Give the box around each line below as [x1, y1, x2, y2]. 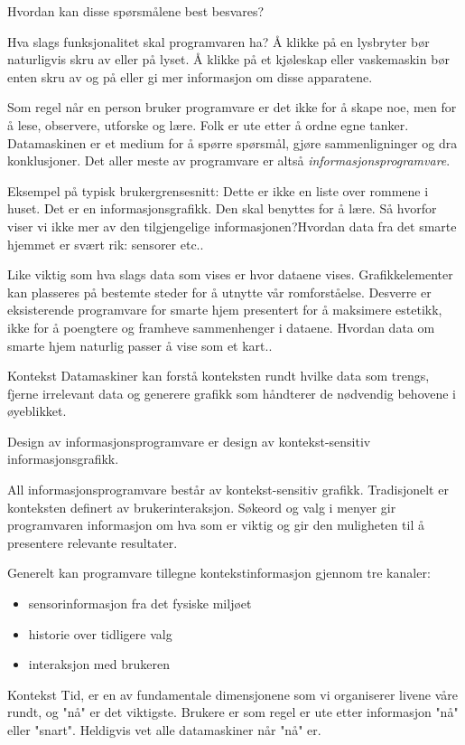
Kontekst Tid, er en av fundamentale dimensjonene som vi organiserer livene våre [7, 684, 459, 703]
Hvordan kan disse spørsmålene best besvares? [7, 2, 265, 20]
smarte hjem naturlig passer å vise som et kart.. [7, 335, 273, 354]
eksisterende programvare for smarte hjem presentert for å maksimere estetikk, [7, 300, 442, 319]
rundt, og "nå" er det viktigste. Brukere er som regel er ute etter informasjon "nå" [7, 703, 459, 721]
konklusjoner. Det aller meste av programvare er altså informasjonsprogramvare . [7, 151, 451, 170]
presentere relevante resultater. [7, 533, 178, 552]
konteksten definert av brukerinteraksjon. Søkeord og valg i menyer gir [7, 497, 396, 516]
